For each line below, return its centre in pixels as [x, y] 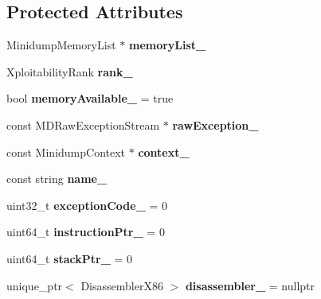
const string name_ [57, 179]
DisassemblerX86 [122, 285]
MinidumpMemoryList [61, 45]
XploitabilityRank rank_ [70, 71]
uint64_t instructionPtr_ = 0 [86, 232]
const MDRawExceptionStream [83, 124]
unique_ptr [35, 285]
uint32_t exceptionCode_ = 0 [87, 205]
